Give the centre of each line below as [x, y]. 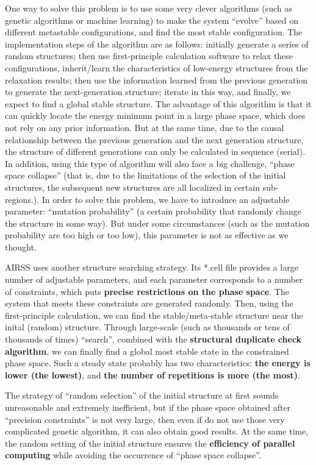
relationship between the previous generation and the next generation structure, [154, 139]
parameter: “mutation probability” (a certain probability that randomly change [153, 211]
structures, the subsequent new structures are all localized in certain [132, 187]
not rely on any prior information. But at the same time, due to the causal [145, 127]
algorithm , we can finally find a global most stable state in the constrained [147, 351]
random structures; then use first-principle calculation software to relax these [149, 56]
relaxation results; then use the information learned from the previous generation [156, 80]
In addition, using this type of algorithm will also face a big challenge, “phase [150, 163]
